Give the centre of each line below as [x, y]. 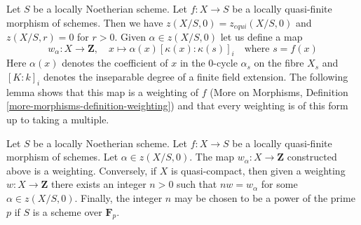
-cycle [225, 63]
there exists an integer [99, 184]
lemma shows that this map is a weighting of [103, 91]
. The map [212, 157]
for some [279, 184]
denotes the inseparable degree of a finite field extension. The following [196, 77]
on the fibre [279, 63]
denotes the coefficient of [115, 63]
